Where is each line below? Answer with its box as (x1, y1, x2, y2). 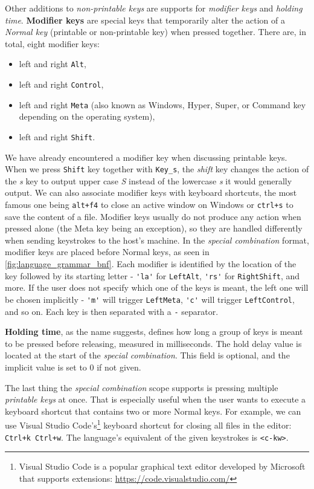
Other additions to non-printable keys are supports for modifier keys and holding (5, 2, 303, 14)
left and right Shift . (19, 130, 95, 143)
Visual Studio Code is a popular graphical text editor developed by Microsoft (19, 460, 306, 473)
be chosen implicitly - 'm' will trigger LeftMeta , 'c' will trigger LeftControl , (5, 293, 295, 305)
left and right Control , (19, 78, 104, 91)
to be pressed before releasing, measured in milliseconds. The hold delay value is (5, 337, 302, 349)
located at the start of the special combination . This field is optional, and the (5, 349, 290, 361)
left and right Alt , (19, 57, 86, 70)
